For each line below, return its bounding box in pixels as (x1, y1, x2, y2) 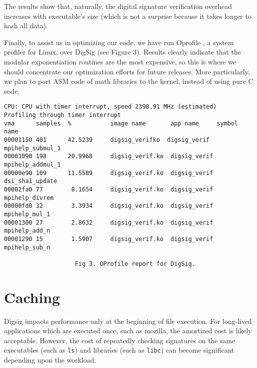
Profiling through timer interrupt (4, 112, 121, 119)
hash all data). (4, 20, 48, 31)
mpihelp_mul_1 (4, 210, 51, 218)
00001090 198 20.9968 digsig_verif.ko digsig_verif (4, 153, 213, 160)
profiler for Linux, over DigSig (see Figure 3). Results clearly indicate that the (4, 47, 241, 57)
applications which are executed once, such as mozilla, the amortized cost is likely (4, 325, 252, 336)
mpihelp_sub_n (4, 244, 51, 251)
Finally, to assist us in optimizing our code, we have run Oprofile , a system (4, 37, 234, 47)
